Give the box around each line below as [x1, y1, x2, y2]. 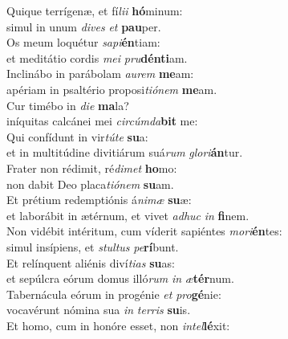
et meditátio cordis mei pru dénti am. [6, 49, 188, 66]
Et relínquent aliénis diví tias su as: [6, 254, 175, 271]
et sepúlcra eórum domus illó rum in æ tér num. [6, 270, 234, 287]
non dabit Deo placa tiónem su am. [6, 175, 174, 192]
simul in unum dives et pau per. [6, 18, 161, 35]
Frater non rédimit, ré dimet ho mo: [6, 159, 177, 176]
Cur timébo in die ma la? [6, 96, 129, 113]
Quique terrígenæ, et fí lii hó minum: [6, 2, 183, 18]
